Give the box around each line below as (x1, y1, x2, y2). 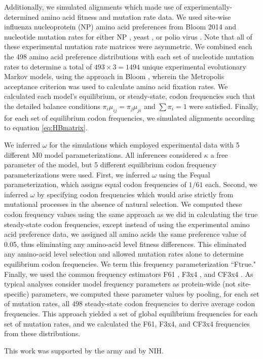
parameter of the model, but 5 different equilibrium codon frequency (4, 159, 217, 170)
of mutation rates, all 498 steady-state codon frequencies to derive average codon (4, 298, 255, 309)
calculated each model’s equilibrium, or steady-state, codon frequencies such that (4, 91, 255, 101)
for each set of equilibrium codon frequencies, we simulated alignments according (4, 112, 255, 123)
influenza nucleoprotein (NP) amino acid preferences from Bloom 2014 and (4, 21, 236, 32)
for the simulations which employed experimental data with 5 (49, 139, 240, 150)
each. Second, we (205, 179, 257, 190)
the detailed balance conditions (4, 100, 100, 111)
